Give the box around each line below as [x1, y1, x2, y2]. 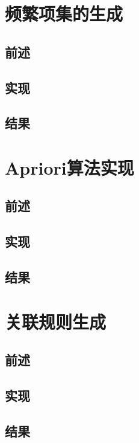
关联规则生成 [5, 309, 107, 334]
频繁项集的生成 [5, 1, 123, 26]
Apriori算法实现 [5, 155, 134, 179]
